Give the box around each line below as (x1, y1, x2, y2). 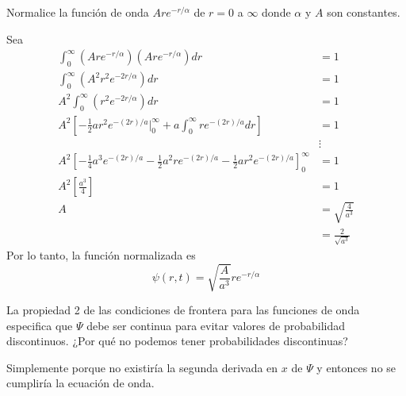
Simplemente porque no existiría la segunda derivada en (6, 359, 278, 375)
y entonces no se (316, 359, 396, 375)
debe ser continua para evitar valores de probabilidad (86, 317, 346, 333)
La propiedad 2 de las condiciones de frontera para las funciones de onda (6, 302, 360, 318)
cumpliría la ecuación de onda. (6, 375, 155, 391)
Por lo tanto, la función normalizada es (6, 246, 196, 263)
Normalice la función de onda (6, 4, 149, 20)
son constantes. (327, 4, 400, 20)
